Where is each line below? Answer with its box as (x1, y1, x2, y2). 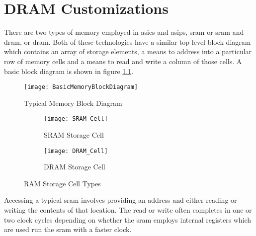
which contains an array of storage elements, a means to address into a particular (4, 46, 252, 57)
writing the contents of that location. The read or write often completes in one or (4, 205, 252, 215)
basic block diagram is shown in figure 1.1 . (4, 66, 134, 76)
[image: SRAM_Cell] (44, 115, 108, 123)
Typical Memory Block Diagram (24, 97, 122, 108)
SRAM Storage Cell (44, 130, 104, 140)
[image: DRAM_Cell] (44, 147, 108, 155)
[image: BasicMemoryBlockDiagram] (24, 83, 138, 91)
